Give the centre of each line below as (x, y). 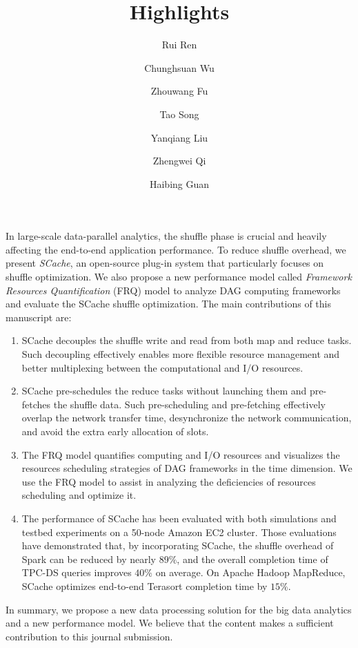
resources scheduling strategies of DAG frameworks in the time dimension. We (187, 468)
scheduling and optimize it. (79, 495)
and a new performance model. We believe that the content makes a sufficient (170, 623)
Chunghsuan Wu (179, 67)
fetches (36, 404)
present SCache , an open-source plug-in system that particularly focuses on (165, 263)
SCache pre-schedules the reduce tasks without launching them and (164, 391)
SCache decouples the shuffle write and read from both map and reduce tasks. (187, 340)
